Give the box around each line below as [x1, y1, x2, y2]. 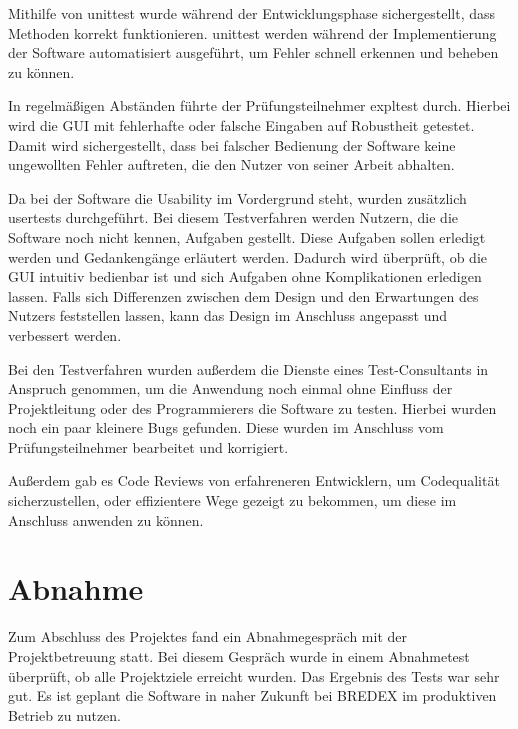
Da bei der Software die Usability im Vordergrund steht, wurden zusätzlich [8, 187, 467, 208]
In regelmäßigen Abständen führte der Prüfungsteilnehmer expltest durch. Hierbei [8, 95, 511, 116]
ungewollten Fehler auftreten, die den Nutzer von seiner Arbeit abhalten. [8, 154, 455, 175]
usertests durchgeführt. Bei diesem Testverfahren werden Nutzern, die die [8, 207, 459, 228]
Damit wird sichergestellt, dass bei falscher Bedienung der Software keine [8, 134, 456, 155]
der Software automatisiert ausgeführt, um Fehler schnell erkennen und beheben [8, 42, 499, 63]
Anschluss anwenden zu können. [8, 509, 204, 530]
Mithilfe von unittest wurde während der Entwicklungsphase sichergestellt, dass [8, 3, 496, 23]
